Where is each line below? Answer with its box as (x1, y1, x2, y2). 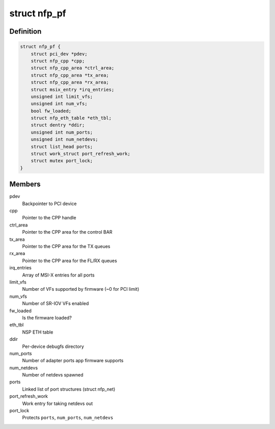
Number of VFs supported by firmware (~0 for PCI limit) (22, 286, 140, 292)
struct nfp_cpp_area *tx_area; (31, 72, 109, 78)
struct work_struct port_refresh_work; (31, 151, 131, 157)
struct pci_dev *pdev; (31, 51, 88, 57)
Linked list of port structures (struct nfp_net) (22, 386, 116, 392)
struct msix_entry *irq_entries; (31, 87, 115, 92)
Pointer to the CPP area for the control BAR (22, 229, 113, 235)
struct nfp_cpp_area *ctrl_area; (31, 65, 115, 71)
